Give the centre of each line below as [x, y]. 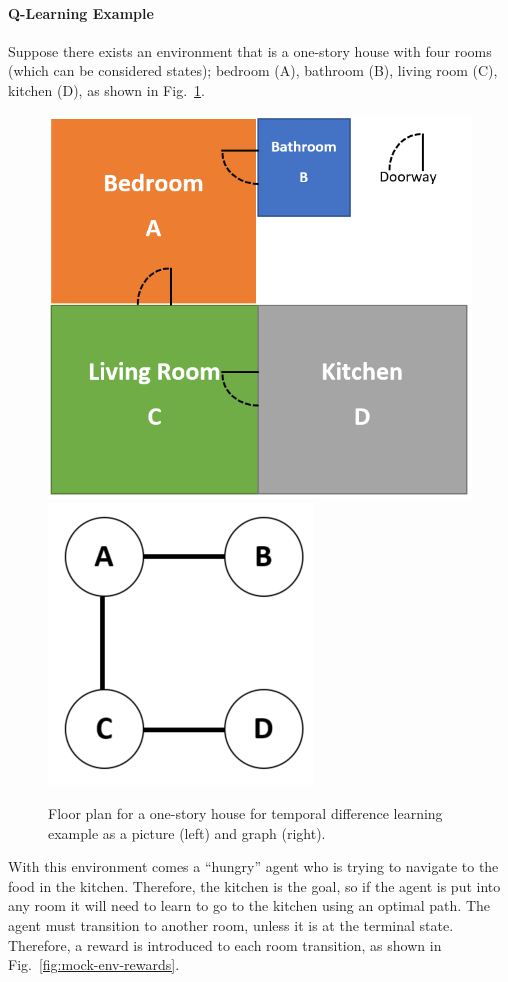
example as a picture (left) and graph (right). [187, 832]
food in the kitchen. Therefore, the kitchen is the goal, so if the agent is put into [254, 885]
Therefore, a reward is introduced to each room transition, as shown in [225, 944]
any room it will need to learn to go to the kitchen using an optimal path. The [249, 905]
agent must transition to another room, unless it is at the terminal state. [231, 924]
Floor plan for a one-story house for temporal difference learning [245, 812]
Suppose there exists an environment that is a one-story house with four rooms [250, 50]
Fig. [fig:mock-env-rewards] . [94, 964]
